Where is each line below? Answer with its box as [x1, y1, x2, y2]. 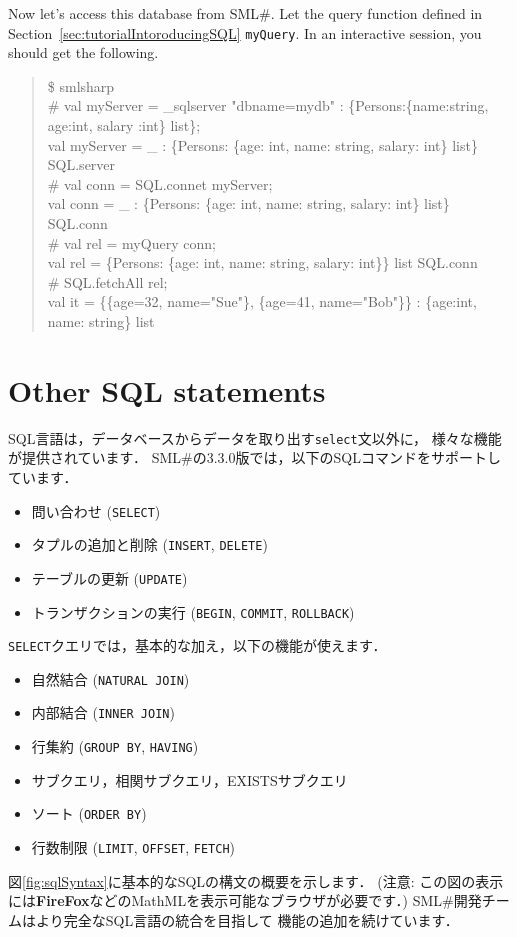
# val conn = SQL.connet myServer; [47, 173, 273, 194]
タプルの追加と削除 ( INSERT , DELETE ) [31, 534, 268, 555]
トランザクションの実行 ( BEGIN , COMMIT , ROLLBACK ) [31, 601, 355, 622]
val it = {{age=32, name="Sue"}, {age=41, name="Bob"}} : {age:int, [47, 291, 477, 312]
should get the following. [8, 42, 159, 63]
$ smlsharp [47, 75, 115, 96]
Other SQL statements [8, 369, 326, 410]
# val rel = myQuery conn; [47, 232, 216, 253]
